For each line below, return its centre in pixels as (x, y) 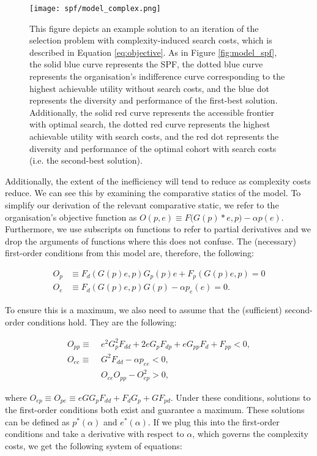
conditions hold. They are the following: (102, 321)
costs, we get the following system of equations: (94, 445)
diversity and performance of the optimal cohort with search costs (153, 148)
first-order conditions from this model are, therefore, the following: (129, 253)
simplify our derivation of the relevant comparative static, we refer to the (142, 204)
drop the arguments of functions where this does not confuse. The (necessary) (151, 241)
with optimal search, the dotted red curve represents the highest (150, 124)
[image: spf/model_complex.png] (95, 9)
